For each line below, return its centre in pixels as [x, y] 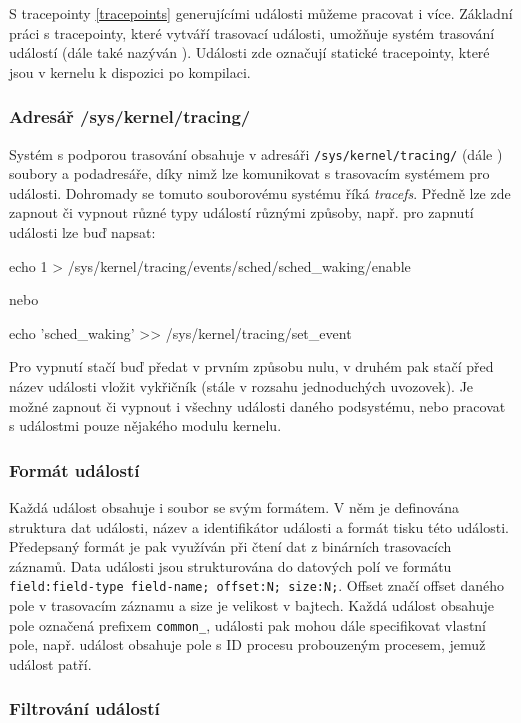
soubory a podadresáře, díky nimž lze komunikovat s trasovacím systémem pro [249, 173]
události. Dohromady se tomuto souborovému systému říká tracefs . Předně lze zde [260, 192]
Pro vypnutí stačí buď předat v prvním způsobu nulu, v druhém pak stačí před [251, 366]
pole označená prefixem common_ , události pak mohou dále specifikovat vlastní [248, 624]
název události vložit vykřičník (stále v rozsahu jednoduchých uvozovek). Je [241, 386]
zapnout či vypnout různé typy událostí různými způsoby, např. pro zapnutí [241, 212]
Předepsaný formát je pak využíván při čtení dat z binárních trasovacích [230, 546]
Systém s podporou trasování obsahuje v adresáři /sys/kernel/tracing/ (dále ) [256, 153]
